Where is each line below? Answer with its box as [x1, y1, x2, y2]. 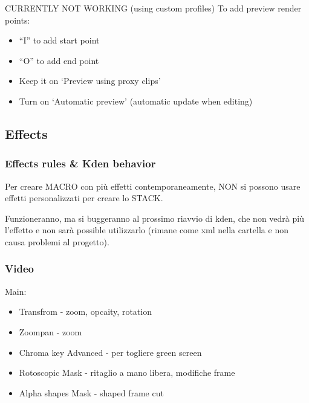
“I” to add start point [19, 34, 100, 47]
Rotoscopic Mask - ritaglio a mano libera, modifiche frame [19, 366, 235, 379]
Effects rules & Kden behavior [5, 156, 156, 171]
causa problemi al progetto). [5, 235, 109, 248]
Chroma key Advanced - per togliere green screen [19, 346, 202, 358]
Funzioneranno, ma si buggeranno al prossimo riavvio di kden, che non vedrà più [5, 211, 304, 224]
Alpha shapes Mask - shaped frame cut [19, 386, 164, 399]
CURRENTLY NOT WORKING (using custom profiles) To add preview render [5, 2, 302, 14]
